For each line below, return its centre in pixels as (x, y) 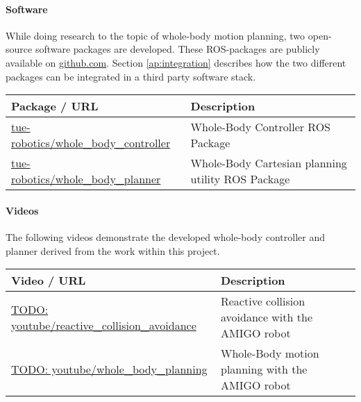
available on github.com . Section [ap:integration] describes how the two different (176, 62)
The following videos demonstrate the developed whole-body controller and (165, 236)
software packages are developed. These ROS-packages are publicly (177, 49)
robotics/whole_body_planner (86, 179)
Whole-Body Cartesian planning (269, 163)
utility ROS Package (240, 179)
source (19, 49)
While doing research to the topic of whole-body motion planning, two (156, 35)
